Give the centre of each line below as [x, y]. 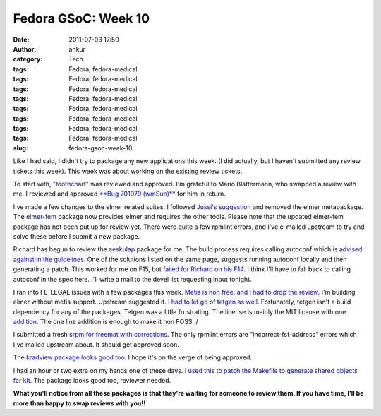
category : [28, 59]
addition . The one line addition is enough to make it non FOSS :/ [106, 322]
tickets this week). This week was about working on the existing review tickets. [128, 171]
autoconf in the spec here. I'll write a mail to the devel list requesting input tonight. [132, 279]
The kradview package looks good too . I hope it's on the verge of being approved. [133, 357]
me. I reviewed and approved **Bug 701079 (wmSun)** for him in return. [119, 194]
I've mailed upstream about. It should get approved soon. [96, 344]
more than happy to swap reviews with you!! [79, 403]
